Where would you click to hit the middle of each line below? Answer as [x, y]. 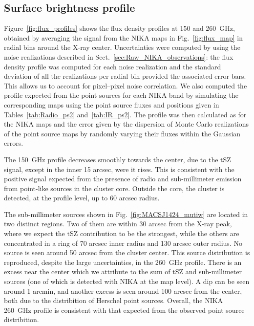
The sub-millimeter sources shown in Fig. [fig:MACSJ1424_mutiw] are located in [126, 214]
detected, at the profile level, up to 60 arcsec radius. [82, 198]
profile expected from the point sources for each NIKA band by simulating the [121, 95]
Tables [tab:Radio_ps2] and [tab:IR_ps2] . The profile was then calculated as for [125, 114]
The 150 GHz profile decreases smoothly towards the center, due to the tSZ [117, 159]
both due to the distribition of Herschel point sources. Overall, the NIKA [114, 300]
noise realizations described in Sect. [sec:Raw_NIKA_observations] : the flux [119, 56]
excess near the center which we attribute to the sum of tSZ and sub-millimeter [123, 272]
